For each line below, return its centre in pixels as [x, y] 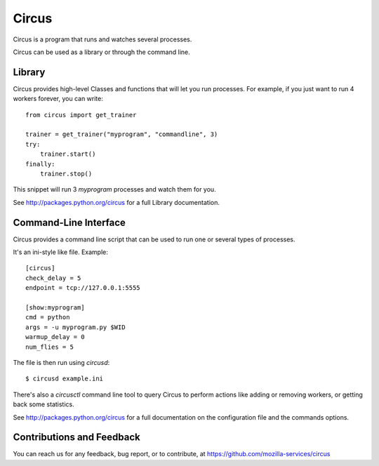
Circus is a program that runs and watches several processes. [102, 39]
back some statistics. [44, 404]
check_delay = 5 [53, 278]
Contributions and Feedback [77, 438]
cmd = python [48, 317]
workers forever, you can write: [58, 99]
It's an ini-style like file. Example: [60, 252]
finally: [40, 164]
